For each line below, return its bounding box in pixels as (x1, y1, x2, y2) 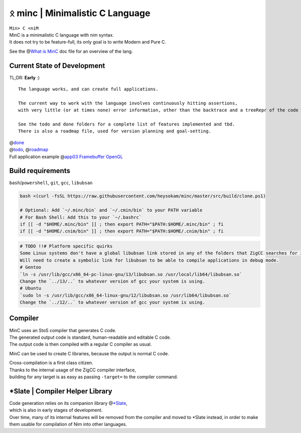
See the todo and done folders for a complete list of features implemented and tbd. (18, 121, 235, 127)
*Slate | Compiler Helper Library (9, 387, 112, 395)
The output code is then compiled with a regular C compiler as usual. (9, 341, 152, 347)
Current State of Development (9, 61, 105, 70)
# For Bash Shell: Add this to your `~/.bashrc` (20, 214, 142, 220)
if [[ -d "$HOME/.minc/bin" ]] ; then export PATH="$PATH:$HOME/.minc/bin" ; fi (20, 221, 224, 227)
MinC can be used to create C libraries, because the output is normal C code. (9, 350, 169, 356)
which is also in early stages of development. (9, 407, 103, 413)
